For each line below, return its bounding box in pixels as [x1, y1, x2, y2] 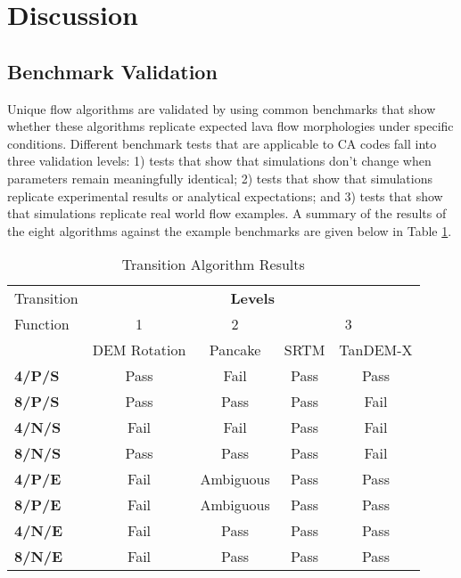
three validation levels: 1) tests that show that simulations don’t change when [7, 151, 432, 170]
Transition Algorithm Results [121, 254, 305, 275]
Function [14, 313, 70, 335]
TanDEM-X [339, 339, 413, 361]
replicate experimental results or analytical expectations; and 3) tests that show [7, 186, 443, 205]
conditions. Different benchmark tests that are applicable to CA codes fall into [7, 134, 437, 152]
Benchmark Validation [7, 57, 218, 85]
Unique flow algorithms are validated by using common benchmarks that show [7, 99, 436, 118]
